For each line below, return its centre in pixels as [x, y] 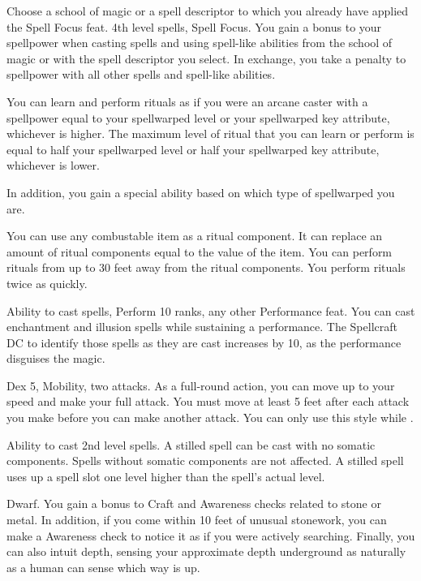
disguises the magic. [56, 358]
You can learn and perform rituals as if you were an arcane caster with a [187, 101]
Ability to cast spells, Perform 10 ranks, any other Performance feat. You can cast [211, 310]
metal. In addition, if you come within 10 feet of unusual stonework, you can [197, 520]
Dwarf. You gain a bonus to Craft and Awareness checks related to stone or [194, 504]
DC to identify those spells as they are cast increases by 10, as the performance [204, 342]
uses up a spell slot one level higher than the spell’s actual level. [166, 476]
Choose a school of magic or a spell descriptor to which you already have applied [208, 11]
